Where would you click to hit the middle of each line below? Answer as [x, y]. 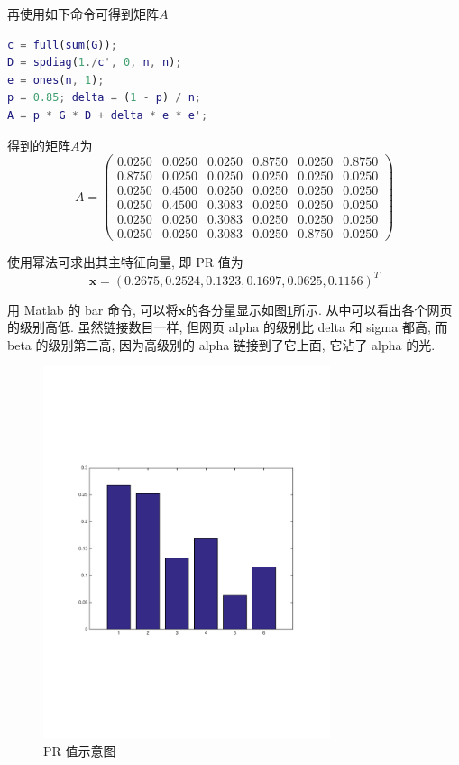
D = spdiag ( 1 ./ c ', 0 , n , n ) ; [95, 63]
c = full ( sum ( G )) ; [62, 45]
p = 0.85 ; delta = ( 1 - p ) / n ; [105, 98]
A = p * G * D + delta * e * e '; [108, 115]
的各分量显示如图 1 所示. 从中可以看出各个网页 [319, 309]
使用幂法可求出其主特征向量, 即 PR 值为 [125, 262]
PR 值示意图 [80, 750]
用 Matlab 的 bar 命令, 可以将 [93, 309]
